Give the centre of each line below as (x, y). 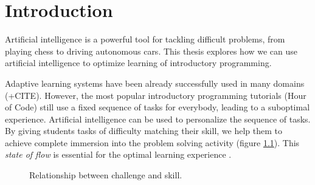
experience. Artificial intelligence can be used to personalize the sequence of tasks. (158, 119)
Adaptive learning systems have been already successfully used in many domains (155, 83)
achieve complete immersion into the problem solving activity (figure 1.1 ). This (152, 142)
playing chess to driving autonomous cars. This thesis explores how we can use (151, 51)
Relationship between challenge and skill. (106, 175)
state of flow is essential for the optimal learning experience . (118, 154)
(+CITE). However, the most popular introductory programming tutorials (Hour (156, 95)
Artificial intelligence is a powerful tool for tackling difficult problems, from (145, 39)
